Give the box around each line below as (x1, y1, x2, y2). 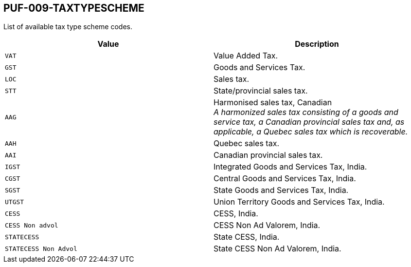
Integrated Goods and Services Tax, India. (214, 162, 367, 172)
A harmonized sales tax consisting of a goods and (214, 107, 398, 117)
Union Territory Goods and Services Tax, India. (214, 197, 385, 207)
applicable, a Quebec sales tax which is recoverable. (214, 127, 408, 137)
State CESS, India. (214, 232, 280, 242)
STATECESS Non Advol (5, 245, 77, 252)
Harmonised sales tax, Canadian (214, 97, 332, 108)
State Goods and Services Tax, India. (214, 185, 349, 195)
